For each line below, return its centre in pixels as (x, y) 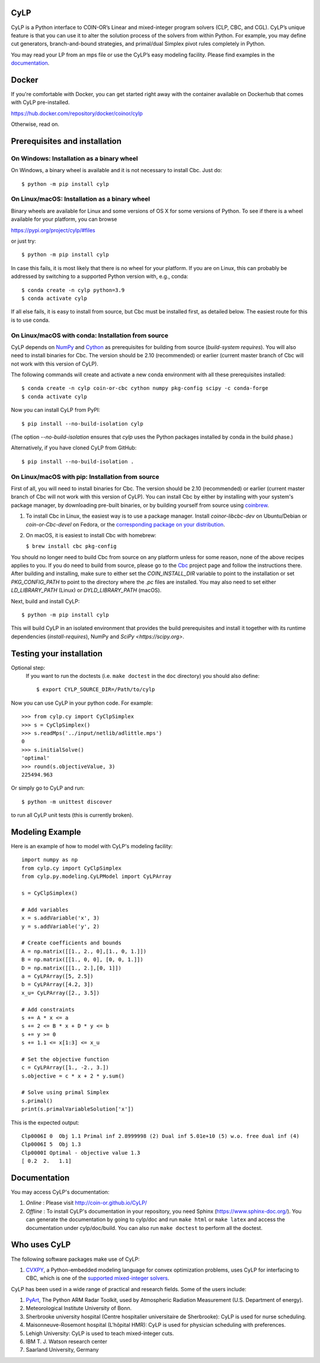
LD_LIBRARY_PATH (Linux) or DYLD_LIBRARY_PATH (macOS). (86, 590)
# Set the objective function (65, 1059)
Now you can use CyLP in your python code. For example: (82, 703)
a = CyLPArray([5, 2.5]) (57, 976)
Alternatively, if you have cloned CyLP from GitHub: (74, 448)
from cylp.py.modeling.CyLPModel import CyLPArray (97, 877)
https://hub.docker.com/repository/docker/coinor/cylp (77, 113)
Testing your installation (57, 653)
